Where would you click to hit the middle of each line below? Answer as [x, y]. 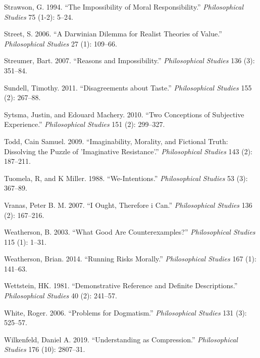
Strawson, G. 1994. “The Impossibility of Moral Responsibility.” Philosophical [124, 7]
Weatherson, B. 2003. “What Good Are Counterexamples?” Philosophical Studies [130, 232]
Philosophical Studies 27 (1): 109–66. [61, 43]
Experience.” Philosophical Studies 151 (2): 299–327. [85, 124]
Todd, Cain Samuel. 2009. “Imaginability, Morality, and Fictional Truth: [116, 141]
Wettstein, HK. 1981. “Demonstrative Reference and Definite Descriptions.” [121, 285]
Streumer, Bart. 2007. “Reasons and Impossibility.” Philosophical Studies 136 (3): [129, 60]
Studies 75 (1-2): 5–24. [39, 16]
